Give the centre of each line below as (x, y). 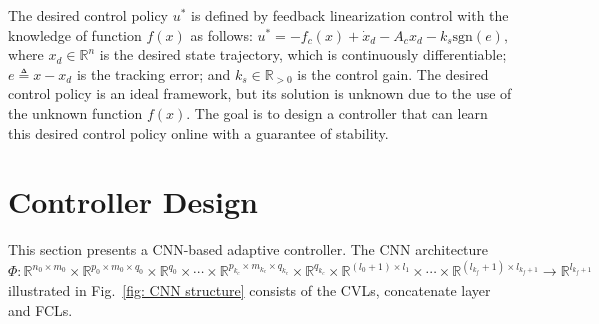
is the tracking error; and (153, 73)
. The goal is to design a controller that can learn (337, 112)
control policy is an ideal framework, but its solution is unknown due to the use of (260, 93)
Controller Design (133, 201)
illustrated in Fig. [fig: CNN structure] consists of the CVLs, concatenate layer (249, 289)
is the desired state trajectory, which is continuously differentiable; (303, 54)
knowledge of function (75, 34)
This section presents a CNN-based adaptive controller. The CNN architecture (248, 249)
